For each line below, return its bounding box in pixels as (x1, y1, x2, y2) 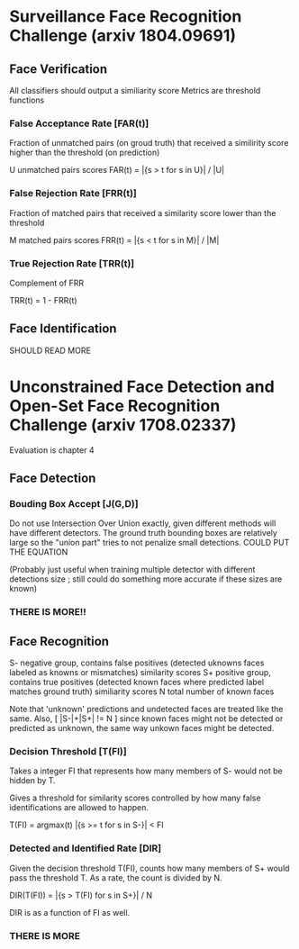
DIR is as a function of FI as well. (9, 907, 131, 917)
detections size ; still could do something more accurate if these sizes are (9, 574, 283, 584)
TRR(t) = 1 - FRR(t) (9, 294, 78, 305)
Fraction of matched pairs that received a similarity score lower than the (9, 207, 276, 218)
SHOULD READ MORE (9, 345, 92, 356)
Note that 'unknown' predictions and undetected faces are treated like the (9, 704, 284, 715)
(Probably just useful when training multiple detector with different (9, 565, 256, 575)
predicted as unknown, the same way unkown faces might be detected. (9, 723, 275, 734)
